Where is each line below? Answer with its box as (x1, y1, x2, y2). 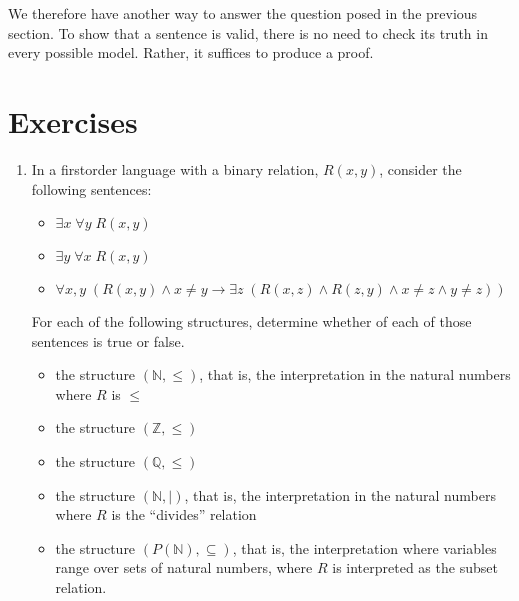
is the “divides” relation (111, 504, 257, 525)
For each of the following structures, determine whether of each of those (31, 311, 472, 332)
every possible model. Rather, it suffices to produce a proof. (8, 42, 374, 63)
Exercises (8, 100, 138, 141)
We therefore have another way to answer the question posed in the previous (8, 3, 478, 23)
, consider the (379, 158, 462, 179)
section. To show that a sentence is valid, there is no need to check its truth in (8, 22, 488, 43)
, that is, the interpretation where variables (232, 537, 497, 558)
